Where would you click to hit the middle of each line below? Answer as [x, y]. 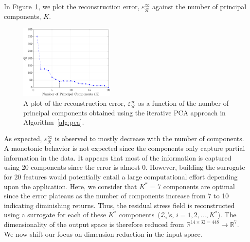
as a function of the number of [183, 103]
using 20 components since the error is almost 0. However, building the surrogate [125, 167]
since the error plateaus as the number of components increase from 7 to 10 [116, 196]
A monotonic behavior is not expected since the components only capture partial [125, 148]
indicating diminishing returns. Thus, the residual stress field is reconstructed [119, 205]
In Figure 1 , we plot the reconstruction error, [72, 6]
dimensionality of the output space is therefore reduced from [94, 224]
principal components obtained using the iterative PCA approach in [125, 112]
